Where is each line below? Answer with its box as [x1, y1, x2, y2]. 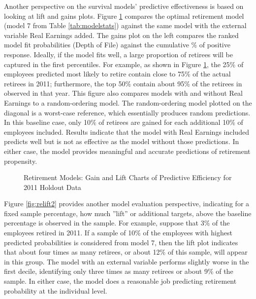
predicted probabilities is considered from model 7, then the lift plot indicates [4, 237, 238, 247]
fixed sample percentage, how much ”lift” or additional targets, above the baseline [4, 208, 252, 218]
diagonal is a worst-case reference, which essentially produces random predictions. [4, 107, 251, 117]
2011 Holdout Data [24, 182, 81, 192]
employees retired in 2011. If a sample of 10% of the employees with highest [4, 227, 232, 238]
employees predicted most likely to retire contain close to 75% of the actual [4, 69, 231, 79]
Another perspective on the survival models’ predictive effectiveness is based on [4, 1, 244, 11]
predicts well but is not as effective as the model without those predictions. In [4, 136, 239, 147]
